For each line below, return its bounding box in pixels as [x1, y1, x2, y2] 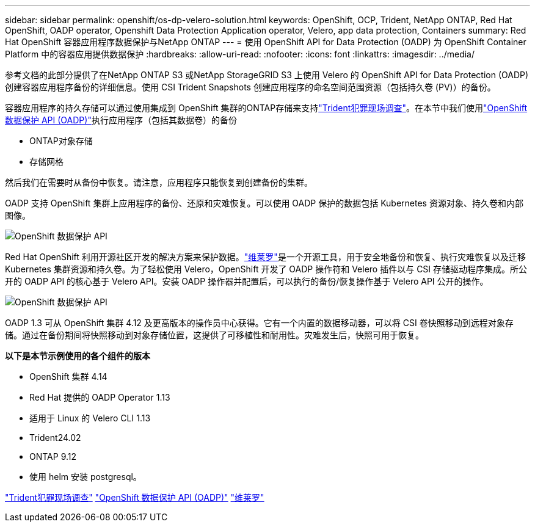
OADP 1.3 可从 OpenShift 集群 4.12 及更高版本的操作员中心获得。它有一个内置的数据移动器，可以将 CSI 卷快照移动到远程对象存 [5, 318, 514, 328]
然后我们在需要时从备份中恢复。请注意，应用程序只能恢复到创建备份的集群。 [5, 177, 313, 187]
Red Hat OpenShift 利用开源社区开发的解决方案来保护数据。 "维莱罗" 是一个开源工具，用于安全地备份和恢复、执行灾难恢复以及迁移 [5, 252, 526, 262]
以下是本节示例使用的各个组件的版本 [5, 351, 150, 361]
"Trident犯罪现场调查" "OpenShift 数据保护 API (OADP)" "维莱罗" [5, 492, 264, 503]
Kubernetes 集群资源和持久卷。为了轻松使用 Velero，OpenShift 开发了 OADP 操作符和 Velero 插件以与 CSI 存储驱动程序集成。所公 [5, 264, 528, 274]
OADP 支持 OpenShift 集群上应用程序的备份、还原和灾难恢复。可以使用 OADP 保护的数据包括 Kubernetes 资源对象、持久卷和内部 [5, 198, 523, 208]
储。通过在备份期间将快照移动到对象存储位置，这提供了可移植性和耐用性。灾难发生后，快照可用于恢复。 [5, 330, 424, 340]
